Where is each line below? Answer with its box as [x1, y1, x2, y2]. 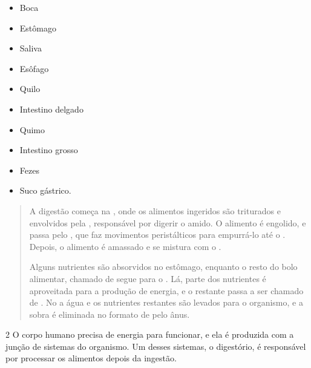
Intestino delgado [19, 102, 83, 115]
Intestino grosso [19, 143, 78, 156]
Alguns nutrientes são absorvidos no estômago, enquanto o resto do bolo [29, 260, 298, 273]
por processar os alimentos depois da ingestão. [5, 352, 177, 364]
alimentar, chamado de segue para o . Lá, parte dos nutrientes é [29, 272, 266, 284]
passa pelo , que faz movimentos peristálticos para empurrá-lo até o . [29, 228, 286, 241]
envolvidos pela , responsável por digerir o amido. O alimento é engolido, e [29, 216, 306, 229]
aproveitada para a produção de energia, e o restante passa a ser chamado [29, 284, 304, 297]
